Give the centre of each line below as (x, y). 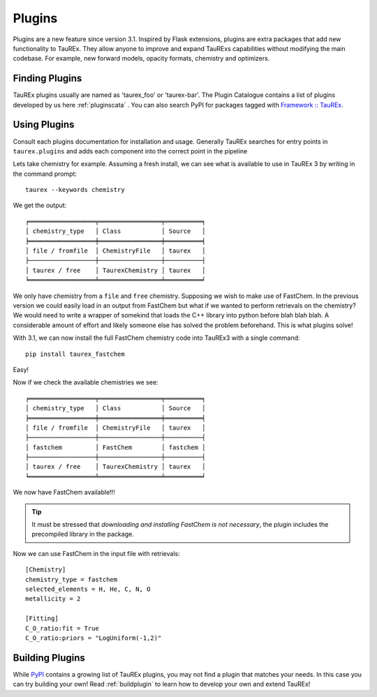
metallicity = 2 (53, 599)
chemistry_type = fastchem (72, 579)
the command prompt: (45, 174)
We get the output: (40, 205)
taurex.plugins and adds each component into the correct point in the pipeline (130, 151)
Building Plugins (49, 658)
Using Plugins (44, 125)
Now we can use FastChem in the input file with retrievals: (97, 553)
